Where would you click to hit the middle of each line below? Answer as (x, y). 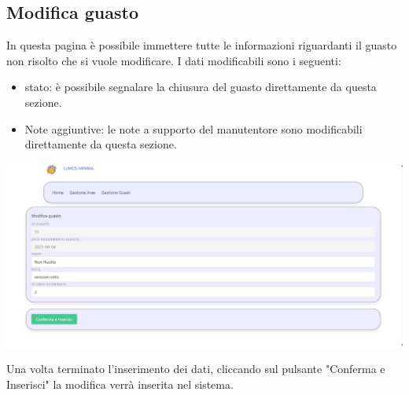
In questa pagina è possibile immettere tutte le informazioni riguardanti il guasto (202, 45)
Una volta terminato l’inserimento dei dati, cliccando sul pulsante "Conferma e (196, 369)
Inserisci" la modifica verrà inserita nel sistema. (120, 384)
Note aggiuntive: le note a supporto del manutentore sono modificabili (193, 128)
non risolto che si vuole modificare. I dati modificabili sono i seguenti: (174, 60)
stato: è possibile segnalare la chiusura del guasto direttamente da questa (201, 87)
